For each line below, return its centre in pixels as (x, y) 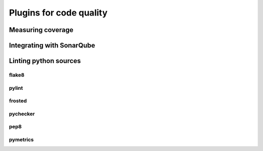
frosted (18, 101)
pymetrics (21, 139)
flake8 (17, 75)
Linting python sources (45, 61)
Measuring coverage (41, 30)
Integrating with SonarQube (52, 45)
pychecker (22, 114)
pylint (16, 88)
